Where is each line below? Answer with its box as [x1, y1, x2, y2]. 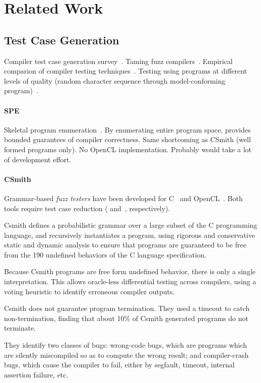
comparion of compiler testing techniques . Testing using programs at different [4, 66, 247, 76]
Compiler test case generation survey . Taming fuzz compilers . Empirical [4, 55, 233, 66]
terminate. [4, 323, 36, 333]
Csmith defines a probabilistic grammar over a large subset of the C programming [4, 220, 257, 230]
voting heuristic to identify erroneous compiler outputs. [4, 286, 175, 296]
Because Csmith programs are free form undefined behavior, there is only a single [4, 266, 255, 277]
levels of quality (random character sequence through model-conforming [4, 75, 226, 86]
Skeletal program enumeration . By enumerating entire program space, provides [4, 124, 251, 135]
